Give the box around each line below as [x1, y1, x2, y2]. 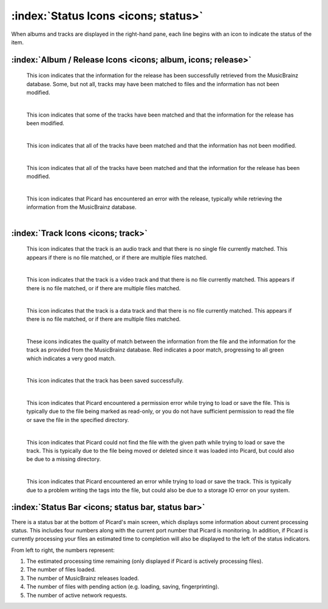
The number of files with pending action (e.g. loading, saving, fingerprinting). [26, 583, 220, 590]
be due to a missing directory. [26, 455, 101, 463]
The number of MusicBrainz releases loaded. [26, 574, 139, 582]
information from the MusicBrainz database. [26, 203, 137, 211]
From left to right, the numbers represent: [11, 546, 115, 554]
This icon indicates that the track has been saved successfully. [26, 377, 184, 384]
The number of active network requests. [26, 591, 128, 599]
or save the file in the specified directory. [26, 416, 129, 423]
